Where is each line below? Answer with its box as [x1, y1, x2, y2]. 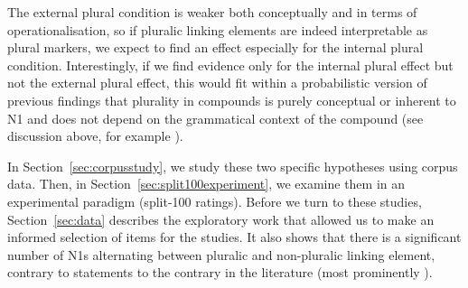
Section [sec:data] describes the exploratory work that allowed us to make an [7, 209, 435, 228]
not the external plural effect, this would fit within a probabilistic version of [7, 73, 427, 92]
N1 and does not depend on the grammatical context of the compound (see [7, 108, 424, 127]
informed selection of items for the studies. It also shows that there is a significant [7, 228, 462, 246]
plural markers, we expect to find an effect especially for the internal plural [7, 38, 424, 57]
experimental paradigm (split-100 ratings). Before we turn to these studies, [7, 191, 422, 210]
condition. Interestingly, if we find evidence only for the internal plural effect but [7, 55, 454, 74]
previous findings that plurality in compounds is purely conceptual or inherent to [7, 90, 456, 109]
